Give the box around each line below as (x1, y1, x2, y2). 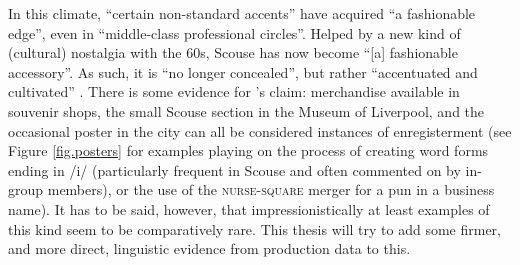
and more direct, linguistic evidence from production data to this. (8, 238, 411, 259)
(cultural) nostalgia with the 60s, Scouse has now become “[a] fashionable (8, 42, 458, 63)
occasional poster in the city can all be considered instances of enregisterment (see (8, 120, 512, 141)
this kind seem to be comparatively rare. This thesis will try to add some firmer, (8, 218, 501, 239)
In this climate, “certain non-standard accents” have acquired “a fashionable (8, 3, 476, 23)
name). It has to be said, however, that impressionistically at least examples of (8, 198, 490, 219)
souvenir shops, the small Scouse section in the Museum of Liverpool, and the (8, 100, 485, 121)
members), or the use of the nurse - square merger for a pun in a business (47, 179, 495, 200)
